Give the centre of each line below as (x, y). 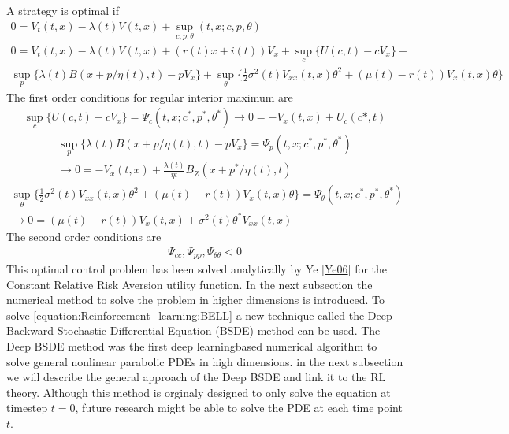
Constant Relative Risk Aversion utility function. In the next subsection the (189, 284)
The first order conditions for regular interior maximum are (150, 96)
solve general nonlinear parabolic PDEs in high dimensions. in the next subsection (205, 361)
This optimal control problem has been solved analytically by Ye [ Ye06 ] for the (197, 268)
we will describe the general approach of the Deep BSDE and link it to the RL (196, 377)
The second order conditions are (84, 236)
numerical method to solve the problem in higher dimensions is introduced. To (195, 300)
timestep (27, 408)
